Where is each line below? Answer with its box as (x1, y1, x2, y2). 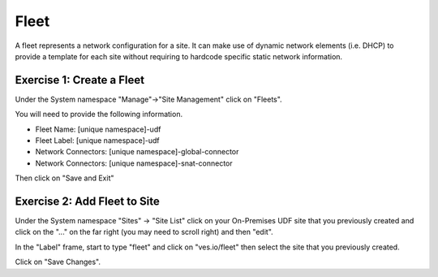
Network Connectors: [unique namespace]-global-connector (35, 147, 239, 157)
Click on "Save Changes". (15, 257, 101, 267)
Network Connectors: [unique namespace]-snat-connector (35, 158, 233, 168)
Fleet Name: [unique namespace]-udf (35, 124, 161, 134)
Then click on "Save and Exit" (15, 173, 114, 183)
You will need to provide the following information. (15, 110, 182, 119)
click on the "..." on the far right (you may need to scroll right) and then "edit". (15, 227, 273, 237)
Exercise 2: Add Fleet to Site (15, 195, 160, 208)
